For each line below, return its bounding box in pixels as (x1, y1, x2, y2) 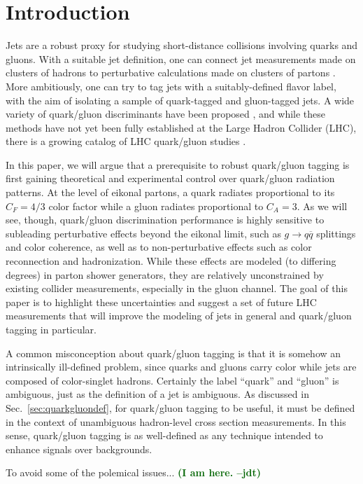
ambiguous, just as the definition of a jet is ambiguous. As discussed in (6, 387, 309, 401)
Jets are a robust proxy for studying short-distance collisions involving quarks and (6, 38, 358, 53)
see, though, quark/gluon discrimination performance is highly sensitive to (6, 212, 325, 227)
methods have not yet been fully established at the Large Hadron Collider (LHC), (6, 120, 357, 134)
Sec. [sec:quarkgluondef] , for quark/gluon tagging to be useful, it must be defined (6, 400, 355, 415)
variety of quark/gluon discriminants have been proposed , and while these (6, 106, 326, 121)
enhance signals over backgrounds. (6, 441, 152, 456)
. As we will (297, 198, 348, 213)
